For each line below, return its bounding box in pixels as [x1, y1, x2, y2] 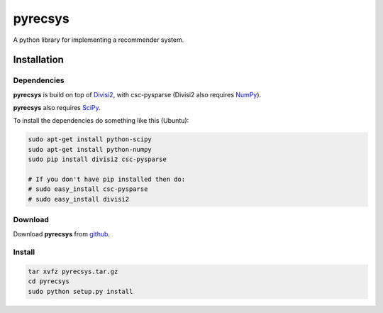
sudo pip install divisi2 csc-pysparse [28, 155, 167, 163]
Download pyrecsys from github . [13, 229, 110, 238]
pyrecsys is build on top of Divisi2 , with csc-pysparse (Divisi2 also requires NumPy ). [13, 90, 262, 99]
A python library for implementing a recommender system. [13, 35, 184, 44]
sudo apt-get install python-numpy [28, 145, 152, 153]
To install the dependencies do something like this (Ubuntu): [13, 116, 189, 125]
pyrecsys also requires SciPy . [13, 104, 101, 112]
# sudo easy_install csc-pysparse [28, 185, 148, 193]
